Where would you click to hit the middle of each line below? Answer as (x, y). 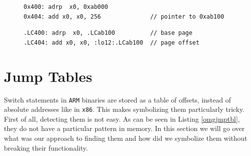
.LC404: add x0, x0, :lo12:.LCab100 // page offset (112, 42)
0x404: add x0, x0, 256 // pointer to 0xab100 (124, 16)
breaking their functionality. (46, 147)
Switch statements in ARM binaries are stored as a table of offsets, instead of (117, 99)
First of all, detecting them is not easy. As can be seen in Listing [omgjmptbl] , (122, 118)
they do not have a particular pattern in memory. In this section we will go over (124, 128)
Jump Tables (48, 76)
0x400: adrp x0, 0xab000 (66, 7)
